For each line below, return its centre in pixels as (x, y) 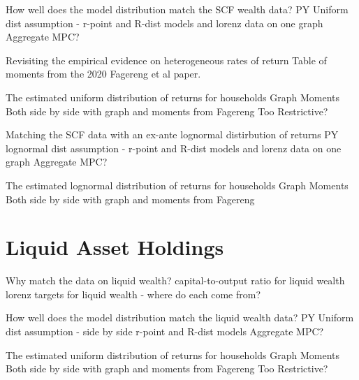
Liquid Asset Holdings (115, 247)
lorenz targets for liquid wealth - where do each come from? (133, 294)
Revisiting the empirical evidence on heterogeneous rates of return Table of (166, 60)
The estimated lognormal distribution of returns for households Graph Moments (177, 185)
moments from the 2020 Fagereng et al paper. (103, 74)
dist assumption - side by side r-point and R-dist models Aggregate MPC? (165, 331)
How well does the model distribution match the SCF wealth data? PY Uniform (177, 9)
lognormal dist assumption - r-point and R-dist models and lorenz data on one (174, 148)
